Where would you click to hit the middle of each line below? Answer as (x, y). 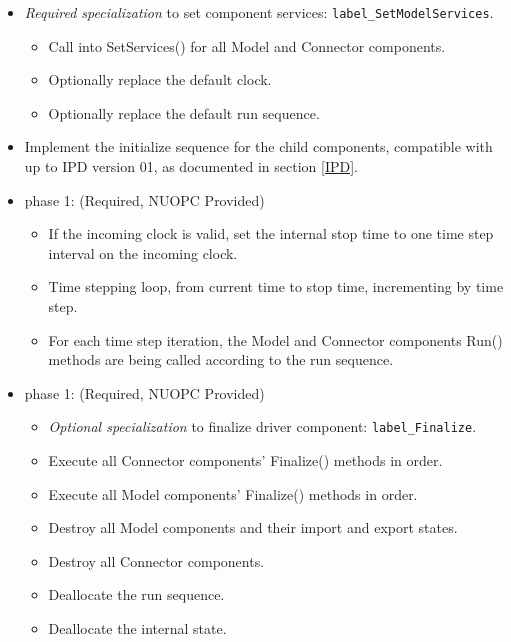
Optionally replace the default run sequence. (184, 112)
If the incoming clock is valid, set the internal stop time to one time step (271, 233)
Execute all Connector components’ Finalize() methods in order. (245, 460)
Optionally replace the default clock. (160, 79)
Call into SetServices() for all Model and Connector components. (247, 45)
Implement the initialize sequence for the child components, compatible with (258, 146)
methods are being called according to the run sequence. (221, 359)
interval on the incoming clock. (143, 252)
